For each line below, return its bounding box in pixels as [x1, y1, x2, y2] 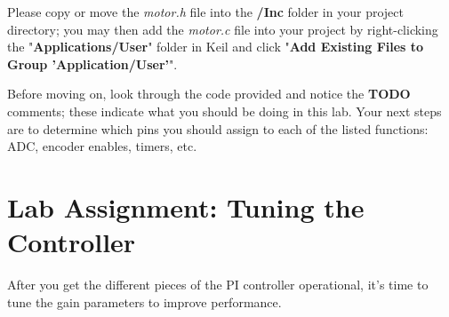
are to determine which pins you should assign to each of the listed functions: [7, 119, 429, 138]
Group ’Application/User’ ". [7, 54, 178, 73]
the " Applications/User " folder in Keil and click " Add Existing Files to [7, 37, 424, 56]
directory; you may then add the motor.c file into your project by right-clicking [7, 20, 438, 38]
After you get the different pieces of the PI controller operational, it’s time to [7, 275, 429, 294]
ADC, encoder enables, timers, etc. [7, 137, 197, 155]
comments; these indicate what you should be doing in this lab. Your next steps [7, 101, 442, 120]
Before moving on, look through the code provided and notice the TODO [7, 84, 411, 103]
